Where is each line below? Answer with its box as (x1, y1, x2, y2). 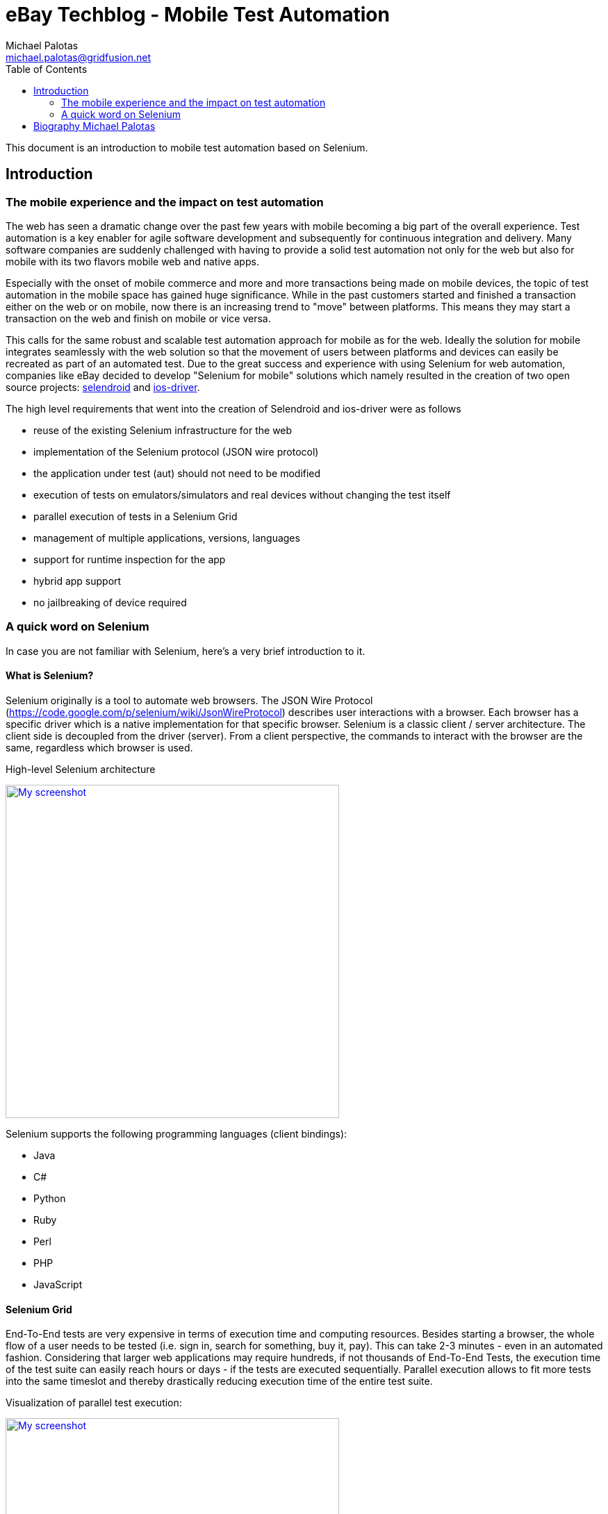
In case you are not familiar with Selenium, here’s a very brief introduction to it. (6, 644, 365, 657)
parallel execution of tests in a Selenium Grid (33, 510, 238, 522)
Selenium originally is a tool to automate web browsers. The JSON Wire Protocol (6, 694, 373, 706)
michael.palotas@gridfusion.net (6, 51, 151, 63)
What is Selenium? (6, 669, 94, 682)
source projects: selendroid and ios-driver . (6, 381, 200, 393)
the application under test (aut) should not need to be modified (33, 467, 321, 479)
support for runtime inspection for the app (33, 553, 226, 565)
